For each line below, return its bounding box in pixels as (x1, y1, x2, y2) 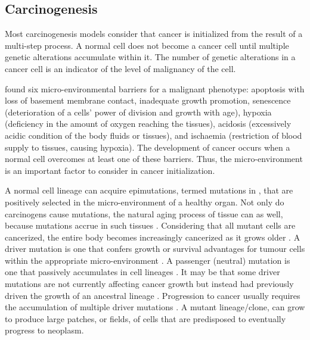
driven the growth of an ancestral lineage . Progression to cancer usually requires (5, 289, 300, 301)
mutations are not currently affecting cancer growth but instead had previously (5, 277, 294, 290)
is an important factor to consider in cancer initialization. (5, 164, 215, 176)
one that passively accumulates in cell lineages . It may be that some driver (5, 266, 280, 278)
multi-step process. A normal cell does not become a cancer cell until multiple (5, 39, 289, 51)
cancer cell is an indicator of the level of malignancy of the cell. (5, 62, 236, 74)
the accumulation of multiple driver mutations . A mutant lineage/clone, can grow (5, 301, 305, 313)
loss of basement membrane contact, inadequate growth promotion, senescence (5, 94, 291, 107)
